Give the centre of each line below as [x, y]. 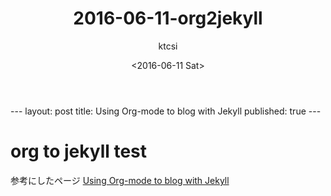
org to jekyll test [79, 151]
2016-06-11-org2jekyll [168, 18]
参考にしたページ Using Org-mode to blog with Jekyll [120, 180]
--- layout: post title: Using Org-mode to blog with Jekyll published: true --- [166, 111]
